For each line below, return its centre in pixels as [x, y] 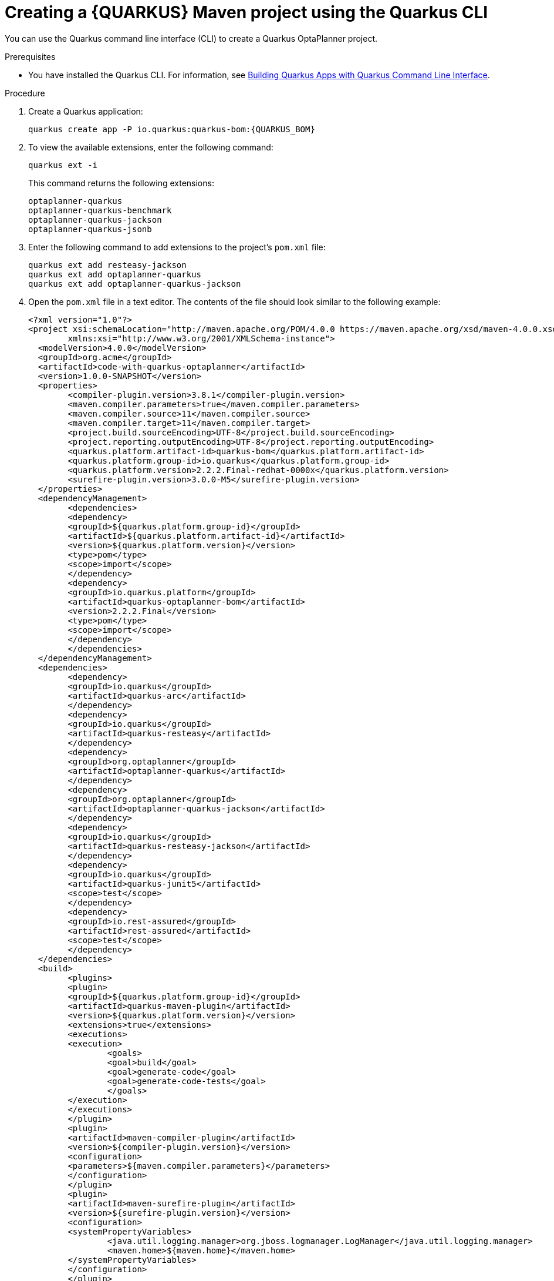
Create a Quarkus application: [86, 111]
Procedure [25, 93]
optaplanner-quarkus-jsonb [90, 229]
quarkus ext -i [63, 165]
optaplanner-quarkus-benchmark [100, 210]
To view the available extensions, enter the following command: [151, 147]
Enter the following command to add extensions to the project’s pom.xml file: [177, 247]
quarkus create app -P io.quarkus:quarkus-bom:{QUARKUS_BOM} [172, 129]
